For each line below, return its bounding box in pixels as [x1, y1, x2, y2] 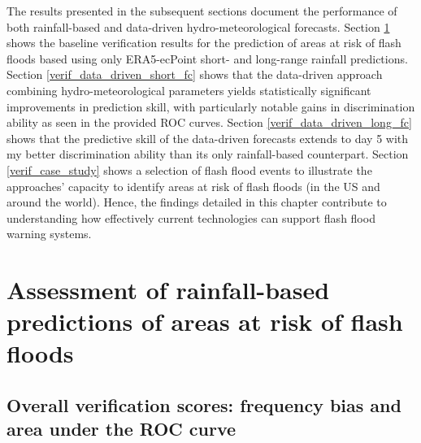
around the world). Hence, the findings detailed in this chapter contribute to [7, 193, 387, 211]
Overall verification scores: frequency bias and [7, 393, 401, 418]
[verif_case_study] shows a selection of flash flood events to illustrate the [7, 161, 372, 178]
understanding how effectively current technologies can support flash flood [7, 209, 375, 226]
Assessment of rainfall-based [7, 273, 330, 306]
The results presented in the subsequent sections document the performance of [7, 2, 397, 19]
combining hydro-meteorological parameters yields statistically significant [7, 81, 371, 98]
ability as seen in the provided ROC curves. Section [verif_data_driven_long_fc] [7, 114, 412, 131]
